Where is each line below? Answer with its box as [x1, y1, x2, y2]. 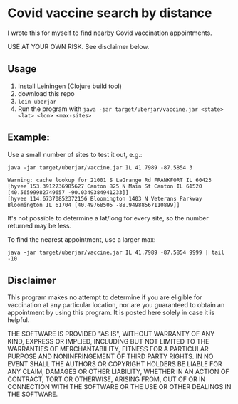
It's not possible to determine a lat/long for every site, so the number [7, 213, 209, 222]
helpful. [7, 316, 30, 324]
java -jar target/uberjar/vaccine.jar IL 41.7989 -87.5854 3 [7, 164, 193, 171]
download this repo [17, 89, 75, 97]
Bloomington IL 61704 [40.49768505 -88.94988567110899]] [7, 201, 180, 208]
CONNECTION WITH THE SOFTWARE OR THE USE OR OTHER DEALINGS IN [7, 383, 232, 391]
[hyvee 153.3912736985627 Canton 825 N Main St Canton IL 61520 [7, 183, 202, 190]
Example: [7, 132, 50, 144]
